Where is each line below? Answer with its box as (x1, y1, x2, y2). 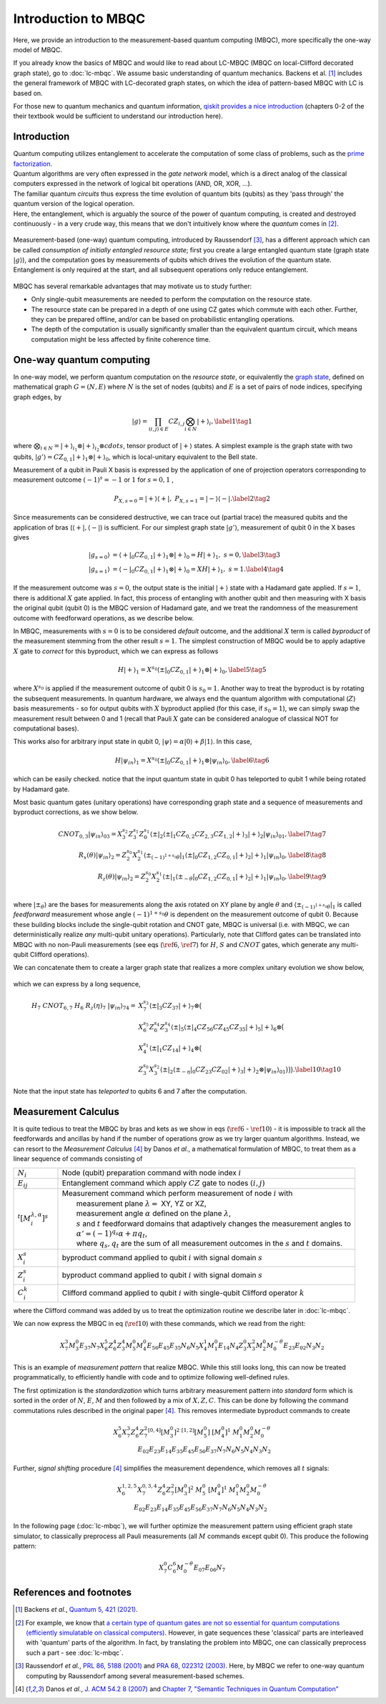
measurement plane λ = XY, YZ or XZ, (76, 1198, 207, 1208)
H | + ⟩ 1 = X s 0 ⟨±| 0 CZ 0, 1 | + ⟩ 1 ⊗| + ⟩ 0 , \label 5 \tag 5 (118, 665, 267, 675)
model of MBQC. (13, 45, 63, 54)
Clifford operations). (29, 951, 89, 959)
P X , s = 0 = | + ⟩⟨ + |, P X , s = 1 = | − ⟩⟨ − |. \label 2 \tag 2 (114, 494, 271, 504)
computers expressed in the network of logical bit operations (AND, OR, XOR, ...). (13, 179, 252, 188)
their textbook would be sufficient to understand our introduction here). (13, 112, 223, 121)
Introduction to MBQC (13, 11, 146, 26)
